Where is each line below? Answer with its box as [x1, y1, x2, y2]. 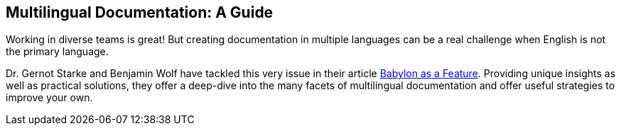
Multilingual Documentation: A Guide [6, 4, 274, 21]
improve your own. [6, 91, 93, 104]
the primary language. [6, 45, 109, 58]
